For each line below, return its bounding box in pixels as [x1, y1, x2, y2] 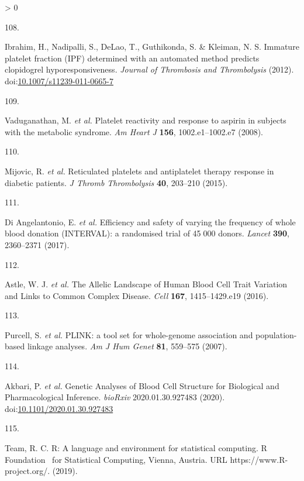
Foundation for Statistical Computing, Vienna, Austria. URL [5, 453, 227, 465]
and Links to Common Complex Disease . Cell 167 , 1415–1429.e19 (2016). [5, 289, 269, 301]
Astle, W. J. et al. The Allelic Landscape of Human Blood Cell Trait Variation [5, 278, 288, 290]
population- [255, 328, 297, 341]
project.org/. [5, 465, 50, 477]
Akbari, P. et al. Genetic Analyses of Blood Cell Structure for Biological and [5, 379, 279, 391]
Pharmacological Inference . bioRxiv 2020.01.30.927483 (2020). [5, 391, 225, 403]
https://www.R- [230, 453, 288, 465]
